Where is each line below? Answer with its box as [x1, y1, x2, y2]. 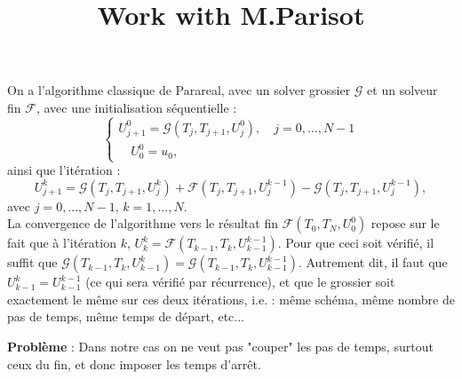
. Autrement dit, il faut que [298, 253, 448, 272]
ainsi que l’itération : [7, 161, 121, 179]
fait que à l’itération [7, 233, 116, 252]
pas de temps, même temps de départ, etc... [7, 307, 244, 326]
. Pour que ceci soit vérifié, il [277, 233, 434, 252]
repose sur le [370, 214, 440, 233]
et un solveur [367, 81, 438, 99]
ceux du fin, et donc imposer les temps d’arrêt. [7, 354, 261, 373]
